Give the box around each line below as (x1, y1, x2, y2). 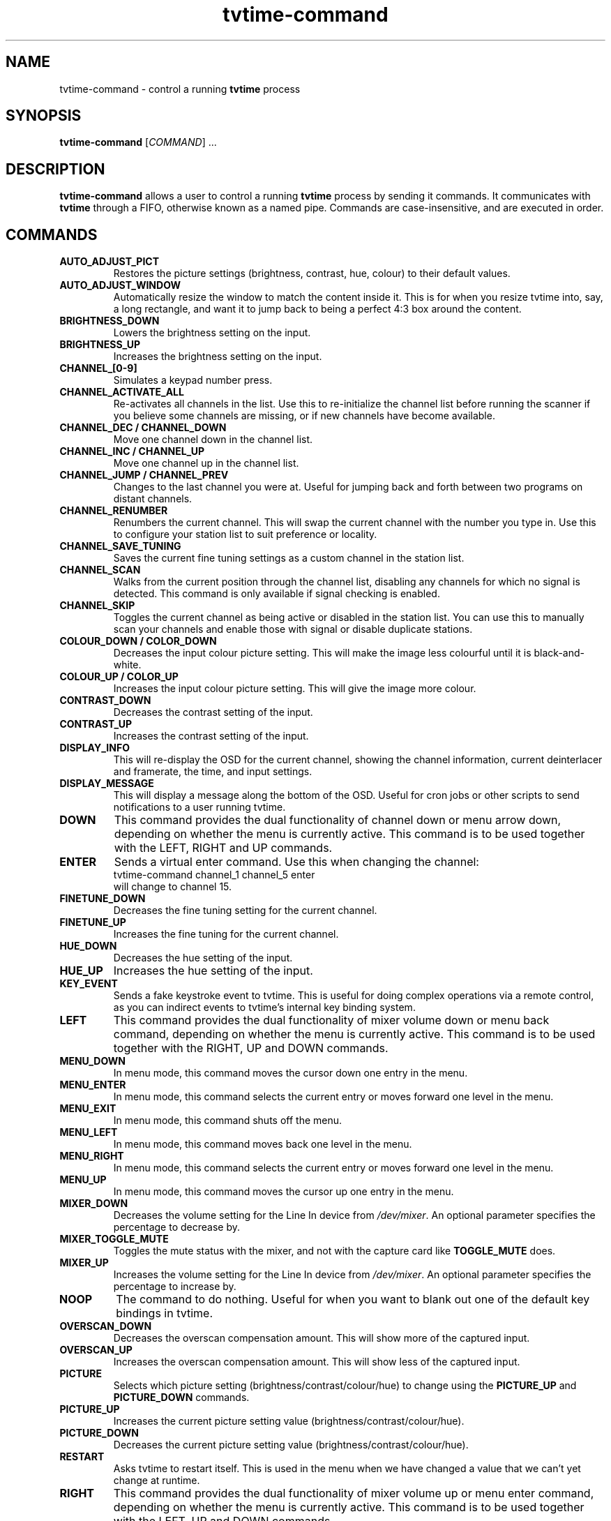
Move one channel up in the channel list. (113, 457, 299, 470)
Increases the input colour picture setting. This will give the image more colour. (113, 682, 476, 695)
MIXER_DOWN (59, 1197, 128, 1210)
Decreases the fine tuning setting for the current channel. (113, 904, 377, 917)
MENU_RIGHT (59, 1150, 124, 1162)
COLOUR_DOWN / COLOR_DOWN (59, 635, 217, 647)
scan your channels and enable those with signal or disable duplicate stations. (113, 623, 473, 636)
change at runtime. (113, 1474, 200, 1487)
